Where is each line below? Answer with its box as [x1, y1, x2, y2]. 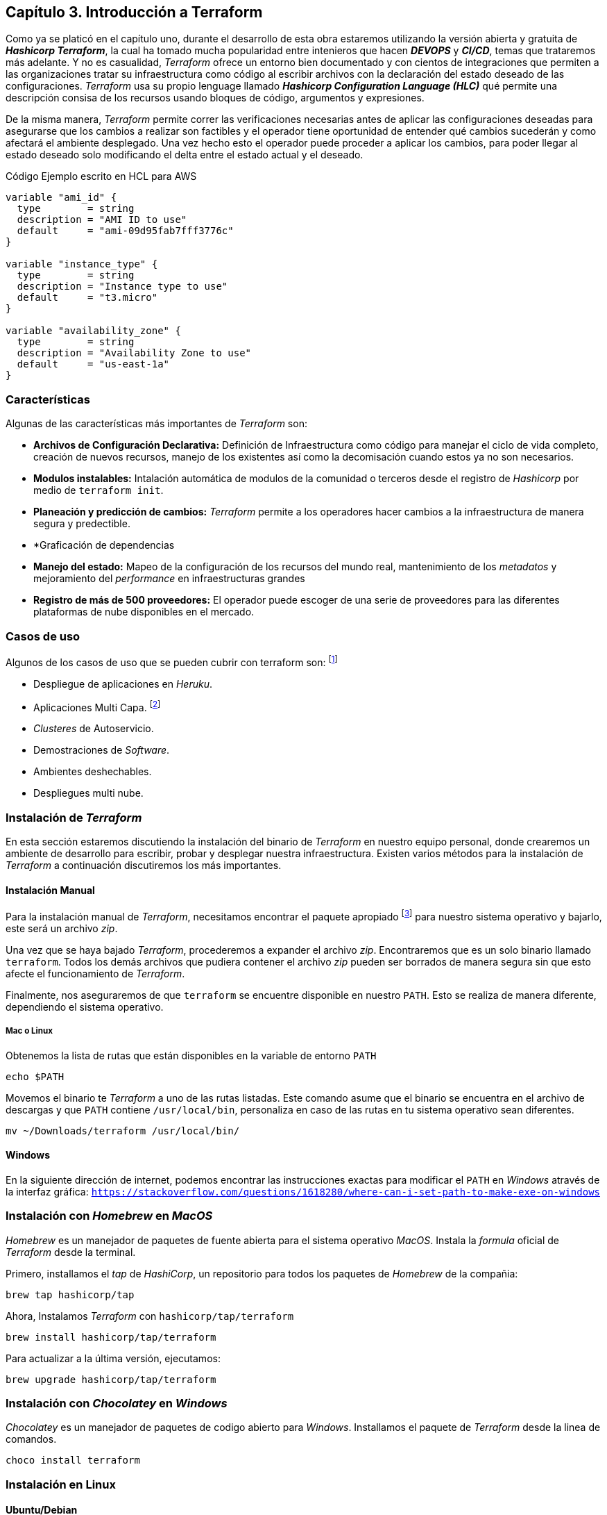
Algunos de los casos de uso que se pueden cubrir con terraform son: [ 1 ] [6, 654, 338, 668]
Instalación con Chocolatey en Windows [6, 1396, 228, 1410]
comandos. [6, 1433, 57, 1446]
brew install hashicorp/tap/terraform [6, 1331, 216, 1343]
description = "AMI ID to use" [17, 214, 187, 226]
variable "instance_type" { [6, 258, 158, 270]
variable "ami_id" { [6, 192, 117, 204]
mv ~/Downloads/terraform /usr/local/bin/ [6, 1125, 240, 1136]
